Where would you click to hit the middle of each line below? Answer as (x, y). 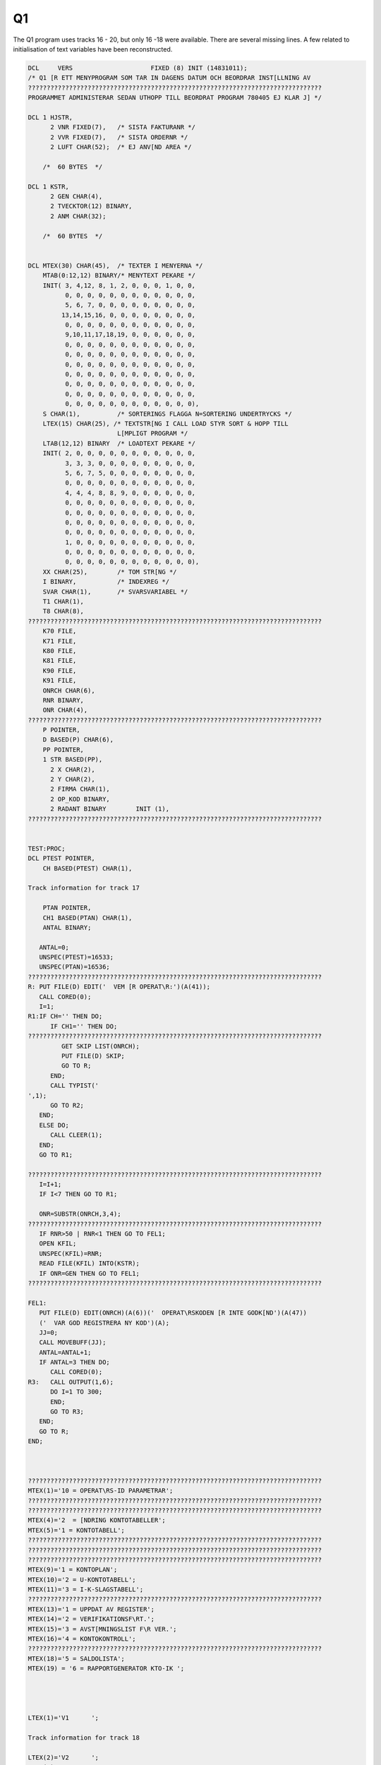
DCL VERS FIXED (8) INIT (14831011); (138, 68)
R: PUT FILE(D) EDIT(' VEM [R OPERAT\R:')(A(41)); (119, 987)
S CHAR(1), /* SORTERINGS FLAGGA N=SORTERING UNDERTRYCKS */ (168, 414)
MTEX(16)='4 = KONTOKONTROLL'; (82, 1639)
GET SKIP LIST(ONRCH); (101, 1046)
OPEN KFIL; (58, 1244)
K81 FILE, (60, 661)
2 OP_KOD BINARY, (80, 799)
